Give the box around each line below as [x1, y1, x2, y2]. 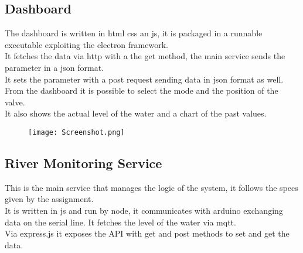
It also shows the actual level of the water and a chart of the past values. [5, 107, 267, 119]
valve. [5, 95, 25, 108]
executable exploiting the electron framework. [5, 38, 168, 50]
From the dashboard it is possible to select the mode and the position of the [5, 84, 278, 97]
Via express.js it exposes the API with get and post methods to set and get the [5, 227, 290, 240]
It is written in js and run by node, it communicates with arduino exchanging [5, 204, 283, 216]
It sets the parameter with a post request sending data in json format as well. [5, 73, 284, 85]
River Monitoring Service [5, 154, 162, 172]
